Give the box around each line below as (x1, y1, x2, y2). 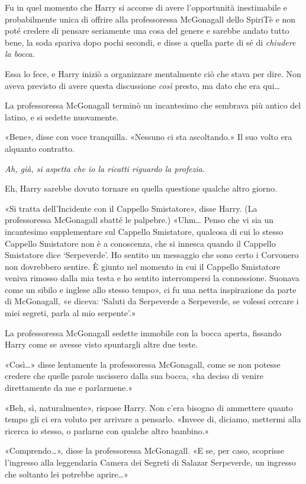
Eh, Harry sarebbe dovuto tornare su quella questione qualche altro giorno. (5, 182, 278, 195)
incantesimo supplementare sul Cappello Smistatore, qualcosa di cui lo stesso (5, 225, 284, 237)
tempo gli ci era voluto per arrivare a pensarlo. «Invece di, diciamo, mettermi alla (5, 413, 301, 425)
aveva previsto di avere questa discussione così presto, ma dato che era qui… (5, 79, 280, 91)
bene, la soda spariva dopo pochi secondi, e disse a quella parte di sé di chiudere (5, 36, 296, 48)
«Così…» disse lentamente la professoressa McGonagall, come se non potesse (5, 358, 281, 370)
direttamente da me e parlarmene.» (5, 381, 133, 394)
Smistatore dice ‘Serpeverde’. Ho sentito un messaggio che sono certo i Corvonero (5, 249, 299, 261)
